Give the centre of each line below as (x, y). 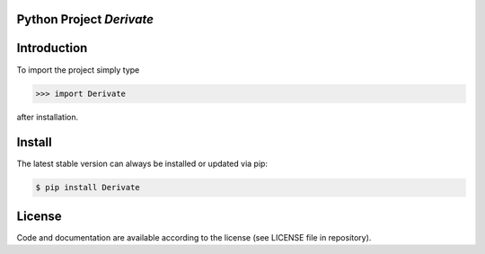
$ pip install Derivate (88, 188)
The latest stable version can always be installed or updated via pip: (142, 164)
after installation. (48, 117)
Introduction (52, 48)
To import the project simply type (78, 70)
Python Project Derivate (85, 19)
